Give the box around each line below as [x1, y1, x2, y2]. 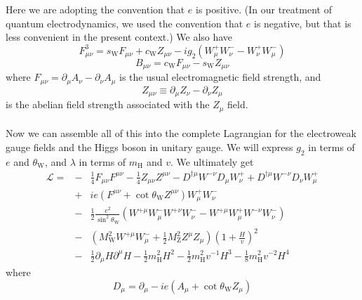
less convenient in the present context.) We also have [6, 30, 233, 44]
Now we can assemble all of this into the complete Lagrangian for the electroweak [6, 126, 356, 141]
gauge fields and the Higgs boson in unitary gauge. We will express [6, 139, 293, 154]
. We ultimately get [170, 154, 254, 169]
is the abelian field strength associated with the [6, 97, 210, 112]
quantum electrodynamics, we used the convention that [6, 15, 243, 30]
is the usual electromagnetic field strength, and [119, 70, 321, 84]
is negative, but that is [253, 15, 351, 30]
